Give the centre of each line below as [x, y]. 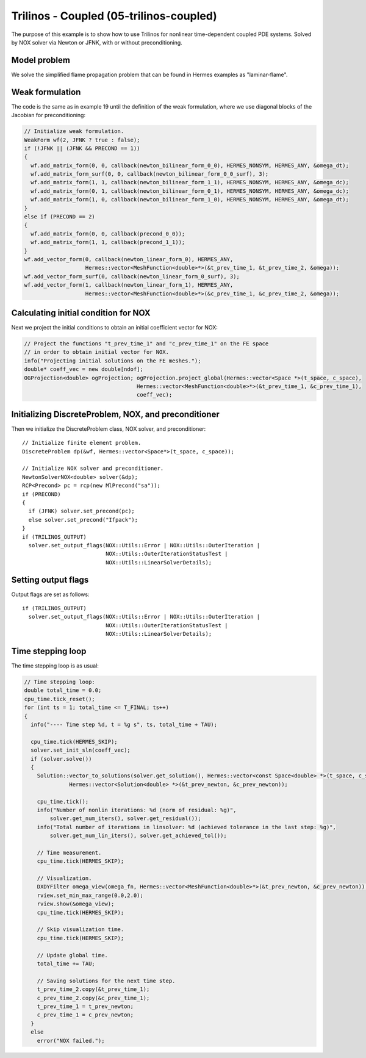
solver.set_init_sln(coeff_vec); [81, 750]
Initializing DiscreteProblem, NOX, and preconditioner [115, 414]
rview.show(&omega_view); [76, 904]
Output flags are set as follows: [50, 594]
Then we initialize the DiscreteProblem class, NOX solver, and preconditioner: [109, 429]
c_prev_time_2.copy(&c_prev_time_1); [93, 998]
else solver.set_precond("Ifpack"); [83, 520]
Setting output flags [50, 580]
